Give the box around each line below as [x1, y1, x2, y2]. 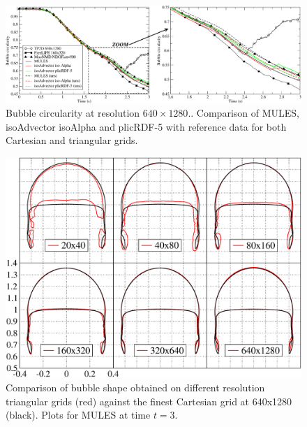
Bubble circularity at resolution [6, 106, 140, 120]
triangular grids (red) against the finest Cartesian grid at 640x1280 [6, 393, 292, 408]
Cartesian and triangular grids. [6, 133, 138, 147]
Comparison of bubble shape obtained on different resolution [6, 380, 265, 395]
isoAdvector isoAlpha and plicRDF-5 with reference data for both [6, 119, 287, 133]
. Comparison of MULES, [190, 106, 299, 120]
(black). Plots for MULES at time [6, 407, 151, 422]
